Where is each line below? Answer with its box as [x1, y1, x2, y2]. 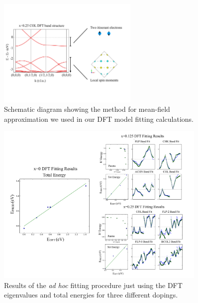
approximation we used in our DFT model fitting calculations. [4, 113, 194, 124]
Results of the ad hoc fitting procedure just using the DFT [4, 280, 183, 290]
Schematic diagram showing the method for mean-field [4, 104, 170, 114]
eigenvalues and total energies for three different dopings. [4, 290, 178, 300]
